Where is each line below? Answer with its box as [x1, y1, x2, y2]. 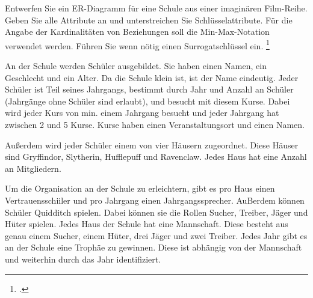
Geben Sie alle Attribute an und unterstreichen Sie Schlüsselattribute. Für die [5, 13, 293, 26]
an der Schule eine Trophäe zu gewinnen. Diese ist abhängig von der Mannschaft [5, 241, 302, 254]
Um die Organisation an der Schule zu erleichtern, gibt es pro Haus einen [5, 182, 275, 195]
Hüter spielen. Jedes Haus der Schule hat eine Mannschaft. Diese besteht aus [5, 217, 288, 230]
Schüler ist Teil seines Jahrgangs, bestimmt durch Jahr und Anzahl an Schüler [5, 83, 294, 96]
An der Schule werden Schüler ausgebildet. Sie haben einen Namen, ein [5, 59, 267, 72]
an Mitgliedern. [5, 162, 61, 174]
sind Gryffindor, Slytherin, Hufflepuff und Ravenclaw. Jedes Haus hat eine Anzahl [5, 150, 307, 163]
